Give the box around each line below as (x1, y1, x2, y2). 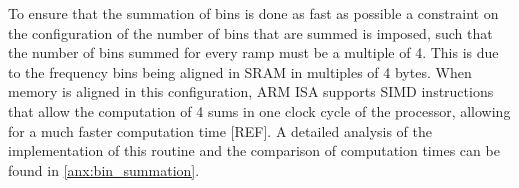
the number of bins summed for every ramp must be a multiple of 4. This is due (8, 42, 499, 63)
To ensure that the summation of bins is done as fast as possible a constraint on (8, 3, 499, 23)
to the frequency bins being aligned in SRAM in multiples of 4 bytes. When (8, 61, 472, 82)
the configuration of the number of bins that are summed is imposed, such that (8, 22, 493, 43)
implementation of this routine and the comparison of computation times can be (8, 140, 500, 161)
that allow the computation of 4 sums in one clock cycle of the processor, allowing (8, 100, 511, 121)
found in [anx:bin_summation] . (8, 159, 200, 180)
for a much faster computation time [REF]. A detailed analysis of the (8, 120, 433, 141)
